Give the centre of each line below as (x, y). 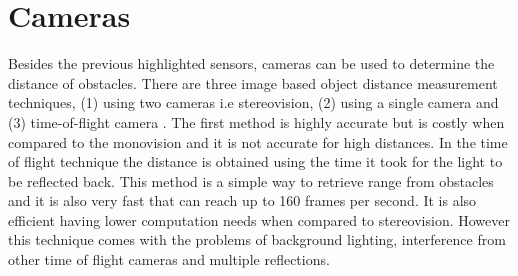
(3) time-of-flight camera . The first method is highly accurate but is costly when (256, 121)
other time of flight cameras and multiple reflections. (169, 259)
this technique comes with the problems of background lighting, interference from (257, 239)
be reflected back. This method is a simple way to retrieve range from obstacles (251, 180)
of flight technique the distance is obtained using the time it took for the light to (255, 161)
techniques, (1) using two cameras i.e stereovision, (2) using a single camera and (253, 102)
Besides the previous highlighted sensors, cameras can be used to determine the (251, 63)
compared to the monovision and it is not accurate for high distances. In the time (258, 141)
